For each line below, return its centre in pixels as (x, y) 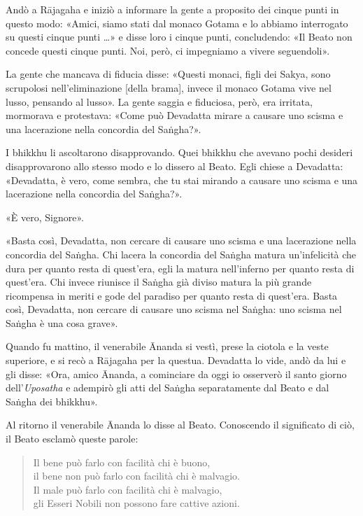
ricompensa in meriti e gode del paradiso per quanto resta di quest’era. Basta (172, 295)
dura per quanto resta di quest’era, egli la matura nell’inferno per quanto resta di (180, 268)
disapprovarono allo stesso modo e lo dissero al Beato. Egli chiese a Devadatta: (175, 166)
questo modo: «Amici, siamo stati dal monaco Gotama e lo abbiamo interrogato (177, 23)
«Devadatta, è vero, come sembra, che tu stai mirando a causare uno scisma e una (182, 180)
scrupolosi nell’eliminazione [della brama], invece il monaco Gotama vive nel (169, 87)
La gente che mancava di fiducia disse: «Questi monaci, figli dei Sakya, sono (168, 74)
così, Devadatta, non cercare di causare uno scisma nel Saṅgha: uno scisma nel (174, 309)
